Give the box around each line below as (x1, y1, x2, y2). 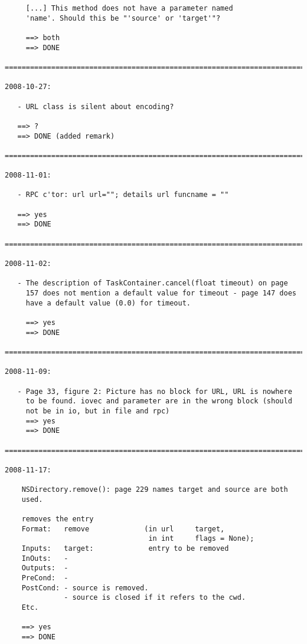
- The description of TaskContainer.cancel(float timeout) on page (17, 279, 288, 288)
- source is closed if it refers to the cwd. (64, 593, 246, 602)
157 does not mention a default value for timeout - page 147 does (25, 289, 296, 298)
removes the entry (21, 515, 94, 524)
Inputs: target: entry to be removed (21, 544, 229, 553)
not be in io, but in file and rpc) (25, 406, 170, 415)
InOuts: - (21, 554, 68, 563)
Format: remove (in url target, (21, 524, 225, 533)
